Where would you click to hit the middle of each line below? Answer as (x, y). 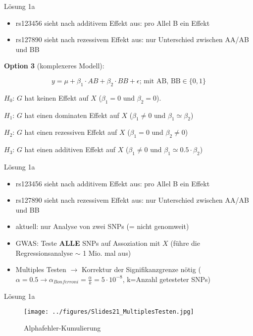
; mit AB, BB (160, 81)
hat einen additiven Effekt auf (70, 149)
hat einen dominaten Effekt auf (72, 115)
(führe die (185, 243)
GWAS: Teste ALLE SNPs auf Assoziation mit (88, 243)
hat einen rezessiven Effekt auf (71, 132)
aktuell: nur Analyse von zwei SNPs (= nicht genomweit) (102, 226)
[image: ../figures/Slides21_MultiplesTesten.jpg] (109, 312)
